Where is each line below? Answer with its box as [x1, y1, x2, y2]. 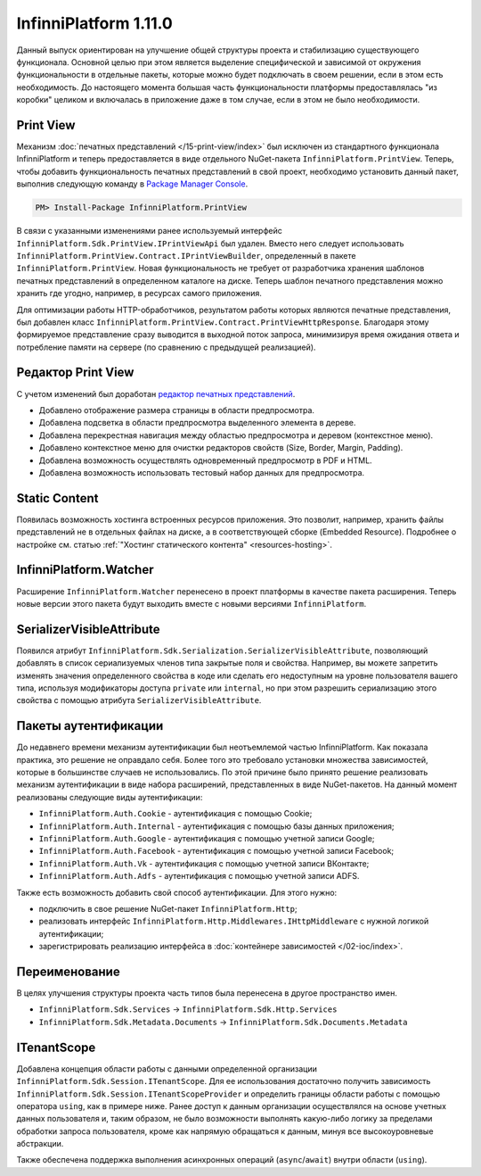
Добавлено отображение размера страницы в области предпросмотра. [38, 404, 315, 415]
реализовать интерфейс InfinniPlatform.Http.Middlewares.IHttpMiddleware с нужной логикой [38, 915, 429, 927]
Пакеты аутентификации [16, 718, 164, 733]
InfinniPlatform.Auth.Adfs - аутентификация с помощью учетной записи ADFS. [38, 871, 360, 882]
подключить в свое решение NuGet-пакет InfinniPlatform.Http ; [38, 903, 298, 914]
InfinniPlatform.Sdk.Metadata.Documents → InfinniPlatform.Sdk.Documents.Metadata [38, 1016, 408, 1027]
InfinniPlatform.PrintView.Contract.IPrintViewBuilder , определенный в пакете [16, 250, 356, 261]
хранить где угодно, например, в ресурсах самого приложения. [16, 288, 263, 299]
